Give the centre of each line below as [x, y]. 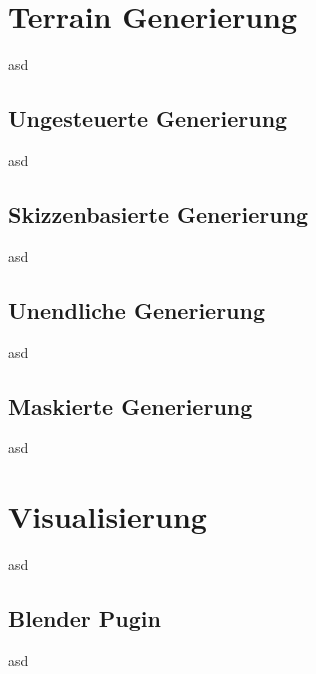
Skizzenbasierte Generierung [158, 213]
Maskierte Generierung [130, 405]
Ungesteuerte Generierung [148, 118]
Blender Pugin [84, 618]
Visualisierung [107, 516]
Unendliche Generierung [137, 309]
